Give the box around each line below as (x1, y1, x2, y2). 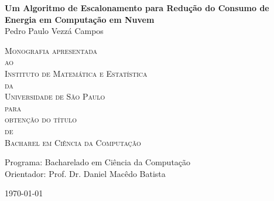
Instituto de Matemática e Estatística (5, 67, 148, 79)
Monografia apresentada (5, 44, 98, 56)
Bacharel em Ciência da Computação (5, 136, 141, 148)
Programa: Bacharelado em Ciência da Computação (5, 156, 191, 168)
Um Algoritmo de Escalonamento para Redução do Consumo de (5, 2, 269, 13)
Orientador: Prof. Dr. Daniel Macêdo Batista (5, 167, 166, 179)
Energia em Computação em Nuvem (5, 13, 155, 25)
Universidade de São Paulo (5, 90, 105, 103)
